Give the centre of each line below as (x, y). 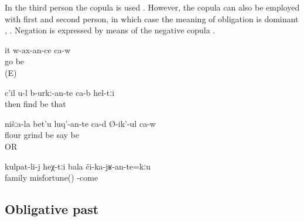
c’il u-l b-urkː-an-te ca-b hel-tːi (60, 92)
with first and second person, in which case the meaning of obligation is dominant (152, 18)
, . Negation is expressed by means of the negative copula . (110, 30)
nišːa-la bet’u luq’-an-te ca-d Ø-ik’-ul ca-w (80, 123)
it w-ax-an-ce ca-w (38, 49)
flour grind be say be (42, 135)
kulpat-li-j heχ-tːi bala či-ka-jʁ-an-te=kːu (78, 166)
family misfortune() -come (52, 177)
